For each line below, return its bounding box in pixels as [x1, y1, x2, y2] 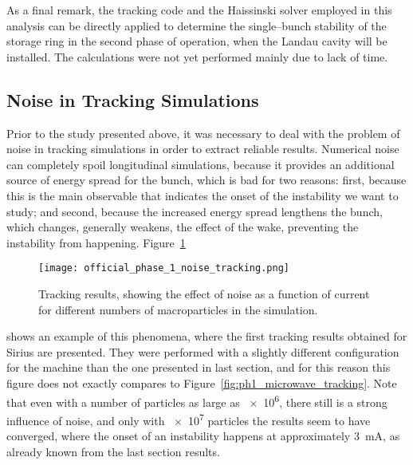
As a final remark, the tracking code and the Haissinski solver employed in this [6, 2, 392, 18]
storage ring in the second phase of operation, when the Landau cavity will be [6, 33, 387, 49]
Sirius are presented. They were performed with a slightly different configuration [6, 343, 399, 360]
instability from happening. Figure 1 [6, 234, 186, 250]
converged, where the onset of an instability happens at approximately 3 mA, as [6, 428, 400, 444]
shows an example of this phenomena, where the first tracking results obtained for [6, 328, 407, 345]
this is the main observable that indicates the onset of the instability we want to [6, 187, 399, 203]
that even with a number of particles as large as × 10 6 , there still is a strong [6, 391, 387, 410]
